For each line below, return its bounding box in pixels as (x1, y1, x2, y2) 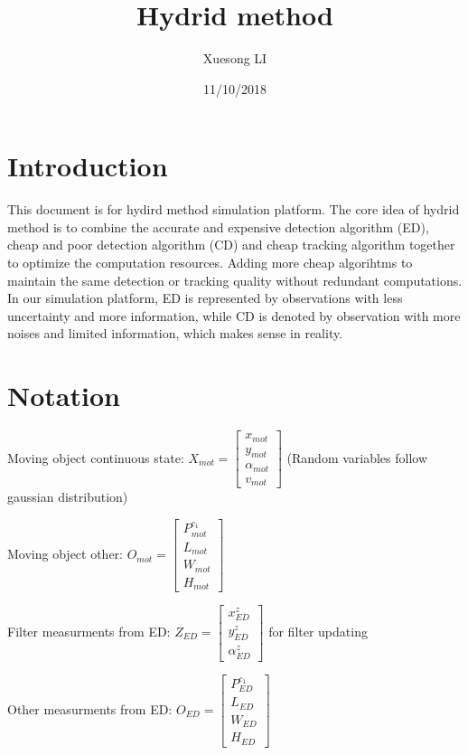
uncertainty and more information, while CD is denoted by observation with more (7, 306, 461, 325)
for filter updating (268, 621, 368, 640)
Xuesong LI (202, 49, 267, 68)
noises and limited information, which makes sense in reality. (7, 324, 343, 343)
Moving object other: (7, 544, 124, 563)
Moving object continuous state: (7, 448, 184, 467)
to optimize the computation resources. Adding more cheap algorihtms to (7, 253, 413, 272)
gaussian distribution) (7, 487, 128, 506)
